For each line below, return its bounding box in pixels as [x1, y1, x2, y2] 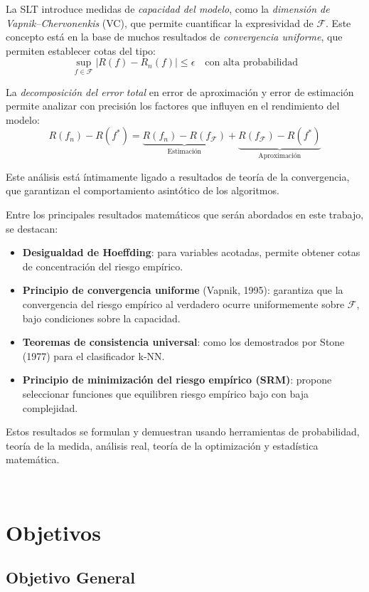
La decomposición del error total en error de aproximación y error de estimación [6, 84, 354, 99]
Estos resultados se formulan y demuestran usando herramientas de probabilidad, [6, 424, 360, 439]
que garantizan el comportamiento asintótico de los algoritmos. [6, 183, 279, 198]
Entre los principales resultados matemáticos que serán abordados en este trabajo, [6, 207, 364, 221]
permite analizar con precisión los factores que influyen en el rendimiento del [6, 98, 340, 113]
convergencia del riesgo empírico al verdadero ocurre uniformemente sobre [22, 296, 345, 311]
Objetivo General [6, 566, 135, 588]
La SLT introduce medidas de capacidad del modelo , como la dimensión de [6, 1, 330, 16]
